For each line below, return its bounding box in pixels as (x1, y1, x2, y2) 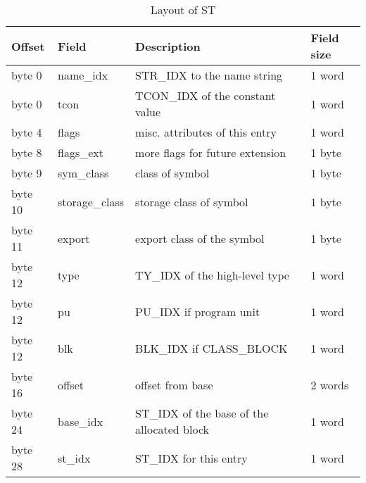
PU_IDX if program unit (135, 303, 260, 320)
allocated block (135, 421, 209, 437)
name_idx (58, 67, 108, 83)
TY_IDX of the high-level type (135, 266, 289, 283)
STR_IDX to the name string (135, 67, 283, 83)
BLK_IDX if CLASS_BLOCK (135, 339, 288, 356)
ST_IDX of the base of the (135, 405, 269, 421)
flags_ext (58, 144, 103, 161)
